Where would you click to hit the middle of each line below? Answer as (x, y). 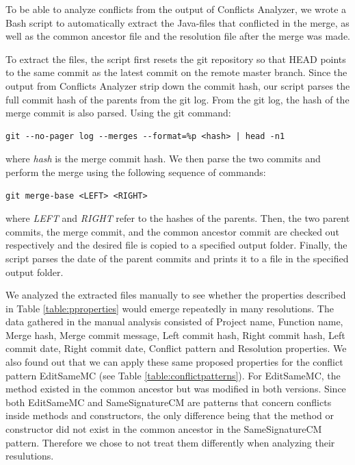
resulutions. (30, 456)
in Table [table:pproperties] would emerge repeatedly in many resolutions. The (170, 308)
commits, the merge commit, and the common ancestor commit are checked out (172, 231)
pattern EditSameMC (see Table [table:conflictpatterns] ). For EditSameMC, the (173, 375)
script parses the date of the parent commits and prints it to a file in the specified (177, 258)
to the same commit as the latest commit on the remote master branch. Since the (176, 72)
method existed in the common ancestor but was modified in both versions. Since (176, 389)
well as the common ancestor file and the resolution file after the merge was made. (178, 36)
